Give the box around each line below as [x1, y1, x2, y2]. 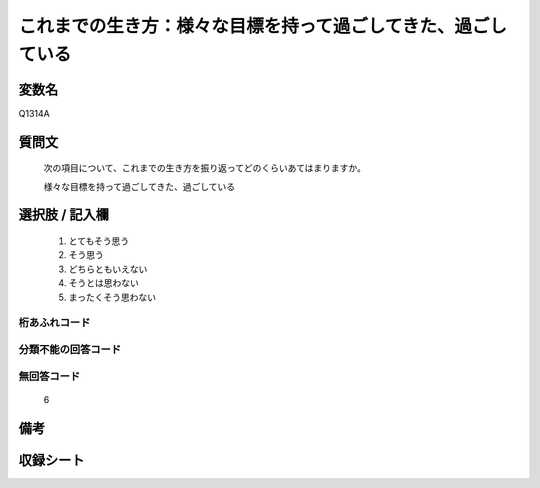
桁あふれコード [18, 316, 91, 330]
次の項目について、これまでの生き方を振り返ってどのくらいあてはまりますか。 [43, 162, 367, 174]
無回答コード [18, 369, 81, 383]
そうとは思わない [68, 277, 139, 289]
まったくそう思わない [68, 291, 157, 303]
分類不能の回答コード [18, 342, 122, 356]
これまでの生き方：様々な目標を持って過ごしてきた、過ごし [18, 15, 507, 37]
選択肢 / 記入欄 [18, 206, 110, 224]
